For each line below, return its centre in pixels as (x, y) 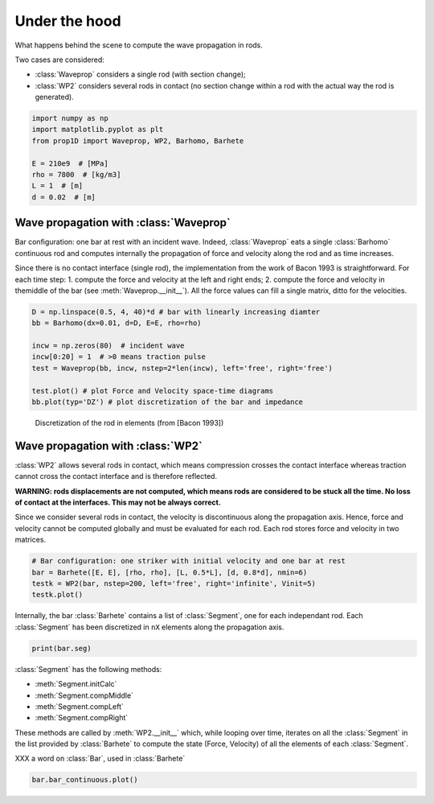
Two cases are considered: (59, 60)
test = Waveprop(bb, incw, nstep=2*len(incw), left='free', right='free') (182, 368)
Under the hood (68, 21)
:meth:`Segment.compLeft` (80, 706)
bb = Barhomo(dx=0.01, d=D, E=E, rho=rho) (117, 323)
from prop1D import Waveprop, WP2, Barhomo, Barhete (138, 140)
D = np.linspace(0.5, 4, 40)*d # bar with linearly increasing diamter (176, 311)
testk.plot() (57, 595)
